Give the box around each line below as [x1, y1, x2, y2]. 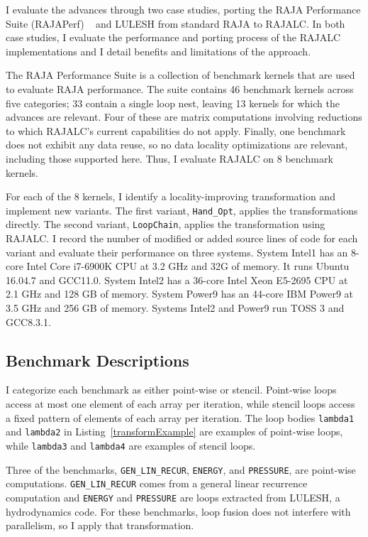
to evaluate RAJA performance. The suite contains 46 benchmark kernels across [6, 81, 354, 96]
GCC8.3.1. [6, 314, 51, 329]
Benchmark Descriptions [6, 349, 189, 371]
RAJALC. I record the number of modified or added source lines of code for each [6, 231, 358, 246]
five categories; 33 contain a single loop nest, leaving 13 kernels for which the [6, 95, 340, 110]
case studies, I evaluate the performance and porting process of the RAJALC [6, 30, 341, 45]
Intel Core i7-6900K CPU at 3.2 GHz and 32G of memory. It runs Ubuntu [26, 259, 350, 273]
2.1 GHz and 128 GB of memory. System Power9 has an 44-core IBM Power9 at [6, 286, 354, 301]
